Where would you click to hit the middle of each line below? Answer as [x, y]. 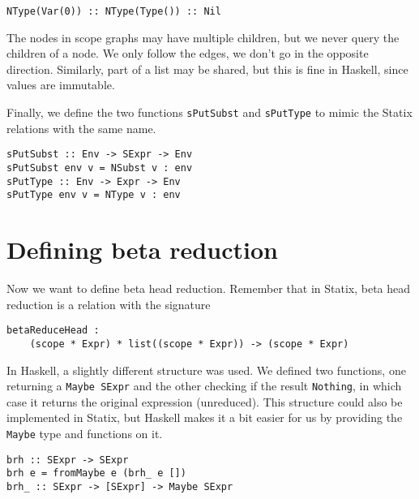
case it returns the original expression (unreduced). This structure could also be [205, 401]
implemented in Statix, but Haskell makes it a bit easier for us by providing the [205, 417]
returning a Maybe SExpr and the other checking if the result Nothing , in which [204, 386]
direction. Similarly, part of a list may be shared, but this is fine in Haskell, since [207, 69]
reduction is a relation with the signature [109, 304]
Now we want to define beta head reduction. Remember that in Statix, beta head [209, 288]
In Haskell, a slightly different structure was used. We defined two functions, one [206, 370]
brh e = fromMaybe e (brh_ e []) [96, 473]
